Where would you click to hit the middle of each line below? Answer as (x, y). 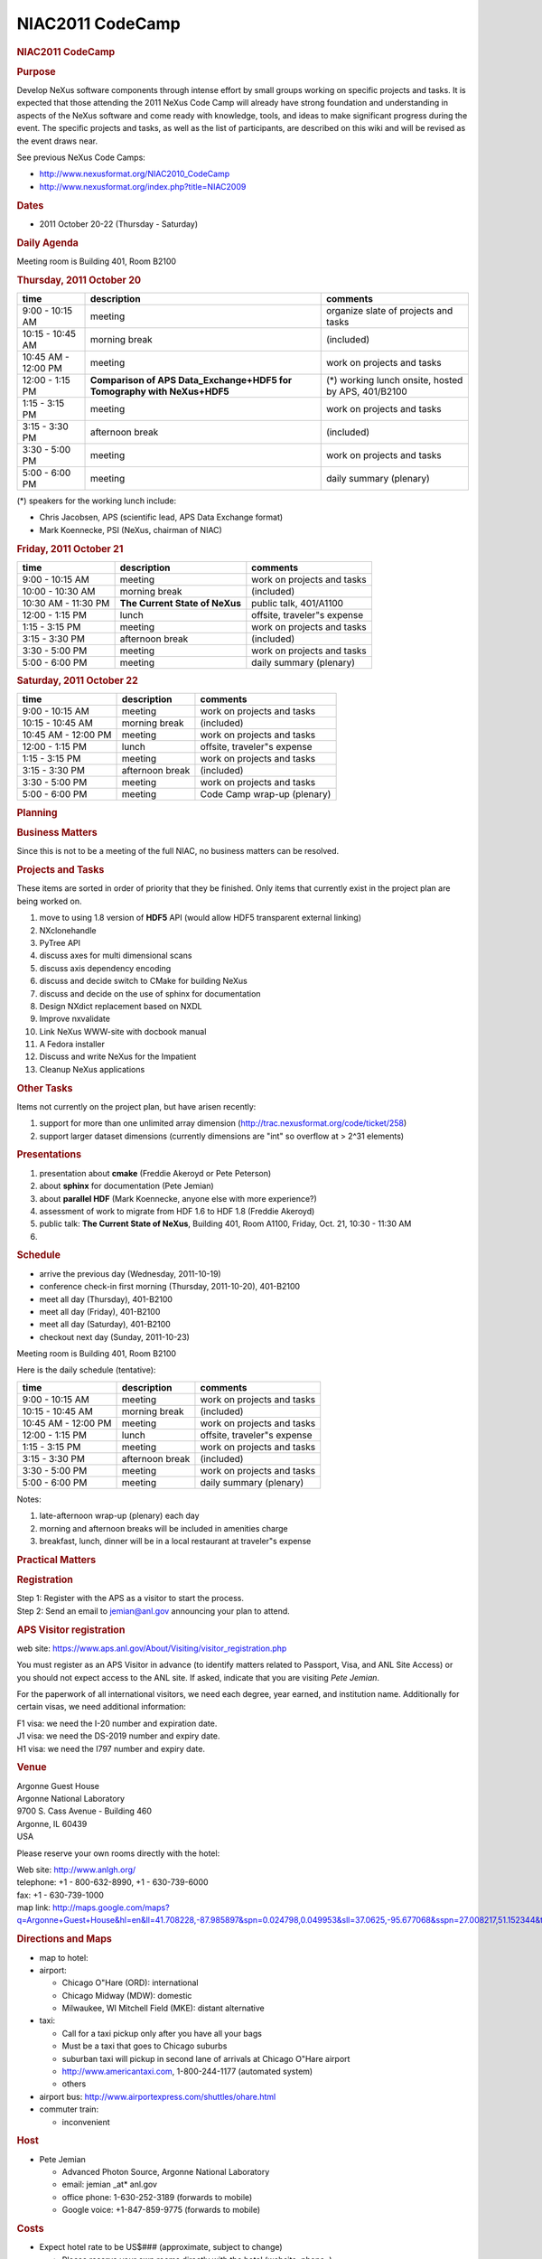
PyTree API (60, 942)
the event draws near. (57, 141)
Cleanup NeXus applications (92, 1069)
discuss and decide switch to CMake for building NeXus (143, 981)
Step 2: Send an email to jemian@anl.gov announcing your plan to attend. (154, 1611)
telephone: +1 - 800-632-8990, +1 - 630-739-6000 (112, 1882)
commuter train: (69, 2109)
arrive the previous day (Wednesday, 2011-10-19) (130, 1273)
